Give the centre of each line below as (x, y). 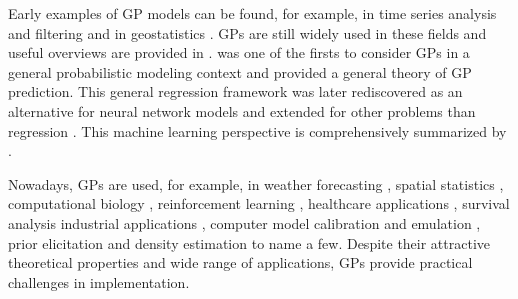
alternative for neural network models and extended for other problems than (242, 110)
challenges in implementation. (99, 281)
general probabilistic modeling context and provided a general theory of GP (240, 71)
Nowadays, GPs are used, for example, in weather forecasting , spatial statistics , (256, 183)
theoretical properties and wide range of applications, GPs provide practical (240, 262)
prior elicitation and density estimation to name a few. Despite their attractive (249, 242)
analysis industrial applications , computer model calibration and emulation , (244, 222)
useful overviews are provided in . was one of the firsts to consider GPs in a (239, 52)
